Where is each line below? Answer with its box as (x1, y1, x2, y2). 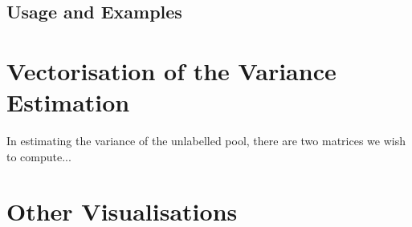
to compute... (6, 148, 71, 164)
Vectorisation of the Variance (6, 54, 337, 87)
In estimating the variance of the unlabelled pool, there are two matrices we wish (6, 132, 406, 149)
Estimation (6, 86, 130, 119)
